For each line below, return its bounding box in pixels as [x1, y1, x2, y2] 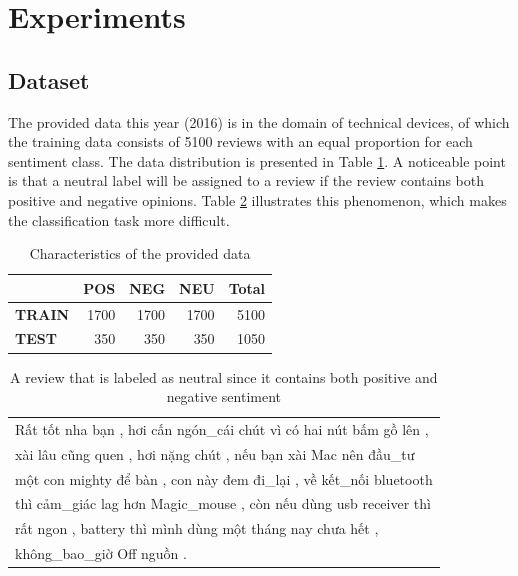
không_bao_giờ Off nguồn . [15, 543, 187, 564]
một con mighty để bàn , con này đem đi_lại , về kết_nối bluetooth [15, 468, 433, 489]
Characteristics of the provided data [29, 243, 251, 264]
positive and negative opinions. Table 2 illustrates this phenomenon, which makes [8, 189, 507, 210]
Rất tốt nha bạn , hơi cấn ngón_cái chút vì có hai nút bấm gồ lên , [15, 418, 429, 439]
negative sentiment [166, 386, 282, 407]
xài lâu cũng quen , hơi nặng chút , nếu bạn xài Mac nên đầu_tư [15, 443, 415, 464]
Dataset [8, 64, 90, 95]
